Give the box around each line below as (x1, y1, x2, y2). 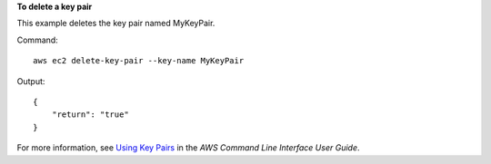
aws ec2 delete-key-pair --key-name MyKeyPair (33, 55, 245, 66)
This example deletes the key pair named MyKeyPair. (16, 18, 215, 29)
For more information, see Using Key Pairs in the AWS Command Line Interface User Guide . (16, 142, 360, 153)
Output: (16, 75, 45, 86)
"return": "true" (51, 110, 129, 120)
